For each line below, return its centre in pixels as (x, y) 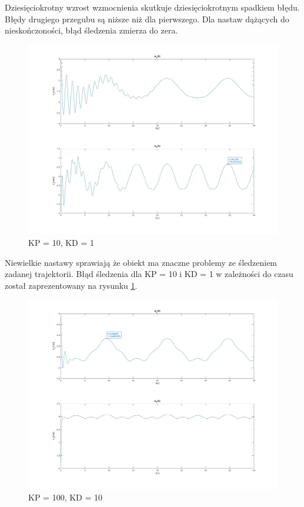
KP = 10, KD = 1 (61, 242)
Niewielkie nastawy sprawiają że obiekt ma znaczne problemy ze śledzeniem (141, 262)
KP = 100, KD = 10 (65, 497)
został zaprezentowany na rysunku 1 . (71, 285)
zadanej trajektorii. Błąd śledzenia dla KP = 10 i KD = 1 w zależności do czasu (149, 274)
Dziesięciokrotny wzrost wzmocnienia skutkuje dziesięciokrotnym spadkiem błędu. (152, 7)
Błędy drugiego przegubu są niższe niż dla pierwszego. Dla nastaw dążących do (147, 19)
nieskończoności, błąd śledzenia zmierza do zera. (91, 30)
